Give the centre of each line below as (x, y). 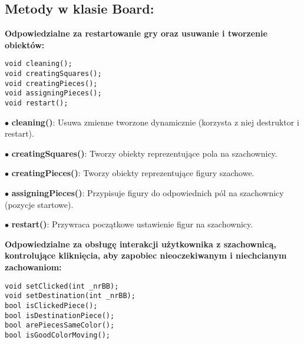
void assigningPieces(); (53, 93)
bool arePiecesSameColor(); (60, 325)
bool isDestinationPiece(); (60, 315)
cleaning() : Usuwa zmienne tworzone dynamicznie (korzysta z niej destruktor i (155, 122)
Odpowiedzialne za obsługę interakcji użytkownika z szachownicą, (141, 244)
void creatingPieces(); (51, 83)
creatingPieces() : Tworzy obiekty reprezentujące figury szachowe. (133, 173)
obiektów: (25, 44)
